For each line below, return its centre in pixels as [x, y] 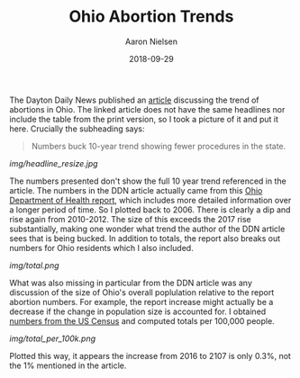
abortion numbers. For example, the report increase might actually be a [141, 301]
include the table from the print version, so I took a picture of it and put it [144, 119]
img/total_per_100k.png [53, 338]
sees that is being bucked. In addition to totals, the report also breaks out [145, 238]
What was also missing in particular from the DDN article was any [131, 283]
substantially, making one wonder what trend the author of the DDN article [147, 229]
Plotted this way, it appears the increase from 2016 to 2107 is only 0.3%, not [150, 355]
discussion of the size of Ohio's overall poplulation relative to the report [142, 292]
